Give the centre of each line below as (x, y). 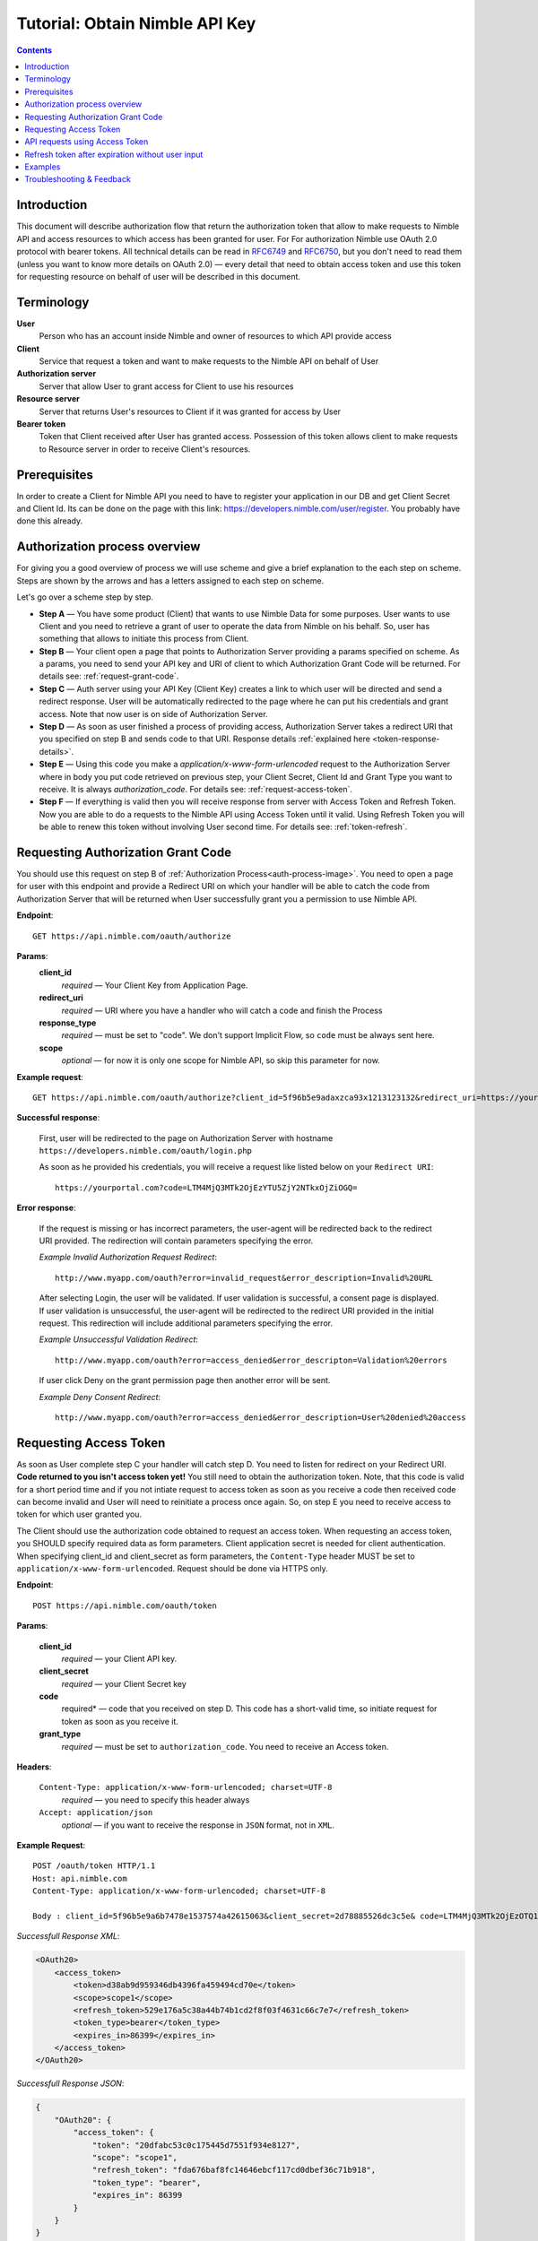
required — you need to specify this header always (156, 1800)
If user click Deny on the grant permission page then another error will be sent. (185, 1380)
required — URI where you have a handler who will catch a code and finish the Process (222, 1010)
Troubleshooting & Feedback (78, 179)
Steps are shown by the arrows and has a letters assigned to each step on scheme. (170, 580)
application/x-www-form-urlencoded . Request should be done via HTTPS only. (173, 1568)
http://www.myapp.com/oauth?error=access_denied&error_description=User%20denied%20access (260, 1417)
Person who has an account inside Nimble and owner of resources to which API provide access (215, 336)
